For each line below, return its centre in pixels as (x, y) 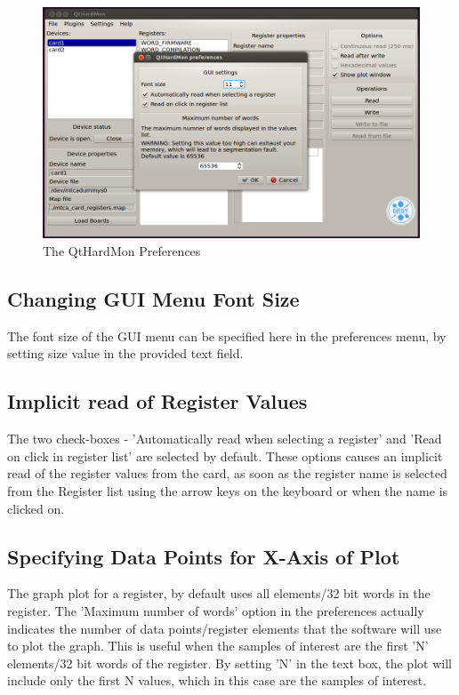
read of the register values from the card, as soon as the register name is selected (227, 473)
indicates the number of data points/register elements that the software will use (225, 628)
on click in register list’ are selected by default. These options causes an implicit (225, 455)
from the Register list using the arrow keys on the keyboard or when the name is (228, 490)
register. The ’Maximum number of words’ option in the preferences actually (216, 610)
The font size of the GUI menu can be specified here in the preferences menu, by (227, 336)
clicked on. (36, 508)
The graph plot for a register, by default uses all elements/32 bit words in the (219, 593)
